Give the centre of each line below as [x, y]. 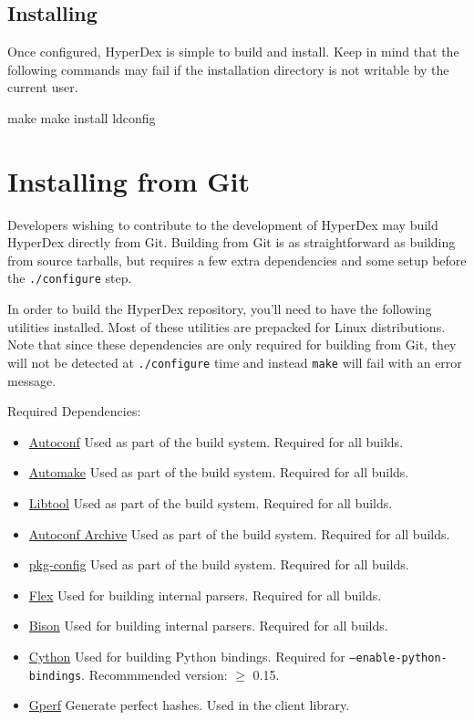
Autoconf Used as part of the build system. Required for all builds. [216, 441]
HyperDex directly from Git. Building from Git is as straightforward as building [232, 242]
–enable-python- [398, 657]
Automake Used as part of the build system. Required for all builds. [219, 472]
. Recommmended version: [155, 674]
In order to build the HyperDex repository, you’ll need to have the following [220, 309]
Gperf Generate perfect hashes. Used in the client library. [189, 705]
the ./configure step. [70, 278]
